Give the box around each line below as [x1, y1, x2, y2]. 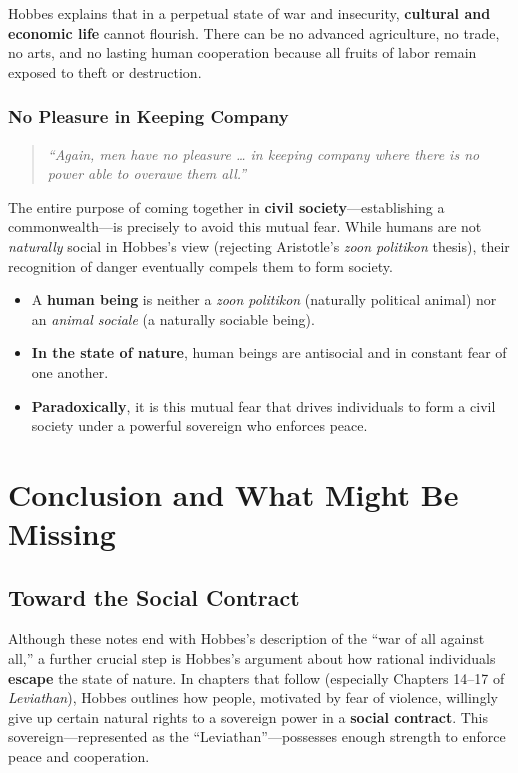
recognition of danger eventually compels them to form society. [8, 255, 393, 276]
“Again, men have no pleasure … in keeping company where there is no [47, 143, 480, 164]
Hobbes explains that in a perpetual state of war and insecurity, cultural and [8, 3, 491, 23]
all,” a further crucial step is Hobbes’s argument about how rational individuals [8, 648, 496, 669]
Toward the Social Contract [8, 581, 300, 612]
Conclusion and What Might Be [8, 473, 459, 514]
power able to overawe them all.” [47, 163, 247, 184]
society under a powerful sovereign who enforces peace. [31, 415, 368, 436]
